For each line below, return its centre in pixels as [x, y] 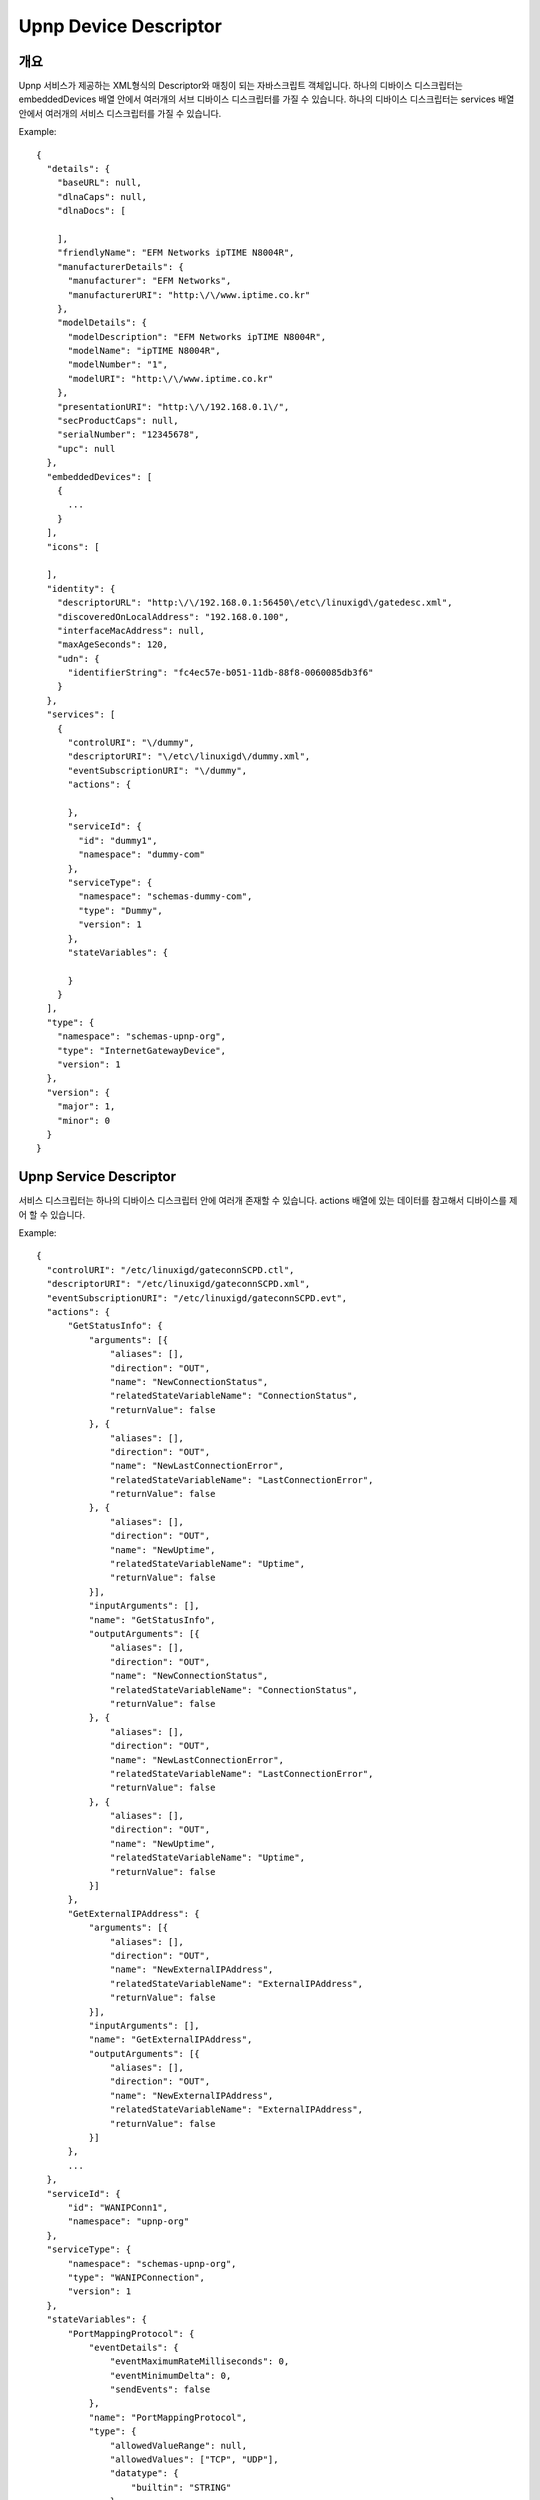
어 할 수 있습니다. [52, 1214]
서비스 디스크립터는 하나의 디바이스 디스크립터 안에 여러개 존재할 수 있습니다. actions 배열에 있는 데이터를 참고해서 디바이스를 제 [268, 1201]
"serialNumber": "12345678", [128, 434]
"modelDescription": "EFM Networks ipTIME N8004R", [197, 336]
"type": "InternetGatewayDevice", [141, 1050]
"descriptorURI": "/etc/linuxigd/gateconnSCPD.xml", [178, 1284]
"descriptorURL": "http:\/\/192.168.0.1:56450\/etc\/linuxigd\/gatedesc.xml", [254, 603]
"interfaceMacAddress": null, [130, 630]
